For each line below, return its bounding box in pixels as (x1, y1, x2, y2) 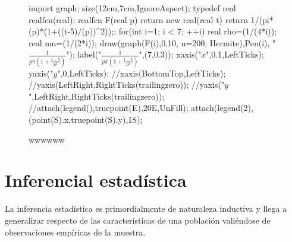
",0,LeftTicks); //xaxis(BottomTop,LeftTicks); (57, 66, 226, 79)
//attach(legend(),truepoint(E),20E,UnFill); (29, 101, 189, 114)
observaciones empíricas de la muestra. (5, 225, 146, 238)
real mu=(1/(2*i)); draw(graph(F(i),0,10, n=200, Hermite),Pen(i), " (29, 36, 276, 49)
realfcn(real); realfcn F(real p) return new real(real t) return (29, 13, 248, 26)
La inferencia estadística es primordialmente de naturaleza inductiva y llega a (5, 202, 287, 215)
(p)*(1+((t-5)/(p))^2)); (29, 25, 114, 37)
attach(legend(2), (191, 101, 253, 114)
